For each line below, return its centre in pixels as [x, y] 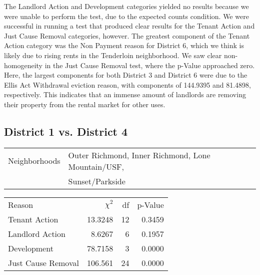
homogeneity [23, 65]
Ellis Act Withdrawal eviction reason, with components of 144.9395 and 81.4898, [128, 84]
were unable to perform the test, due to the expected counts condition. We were [126, 16]
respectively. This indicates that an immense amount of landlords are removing [125, 94]
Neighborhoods [34, 161]
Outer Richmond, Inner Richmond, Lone [139, 155]
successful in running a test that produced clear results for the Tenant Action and [129, 26]
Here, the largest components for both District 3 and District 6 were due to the [126, 75]
